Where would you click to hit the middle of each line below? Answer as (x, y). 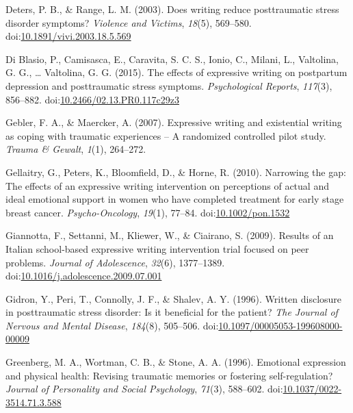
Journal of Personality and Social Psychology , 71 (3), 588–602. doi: (144, 389)
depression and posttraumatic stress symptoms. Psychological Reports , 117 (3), (169, 85)
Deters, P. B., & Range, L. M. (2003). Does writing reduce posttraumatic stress (172, 9)
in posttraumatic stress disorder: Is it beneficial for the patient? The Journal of (172, 312)
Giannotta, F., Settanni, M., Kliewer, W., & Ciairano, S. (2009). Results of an (170, 235)
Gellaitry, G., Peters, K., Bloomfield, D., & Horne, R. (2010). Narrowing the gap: (176, 172)
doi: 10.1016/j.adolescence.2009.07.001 (84, 276)
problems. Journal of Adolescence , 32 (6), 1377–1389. (115, 262)
